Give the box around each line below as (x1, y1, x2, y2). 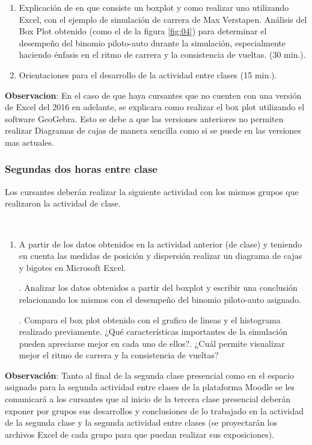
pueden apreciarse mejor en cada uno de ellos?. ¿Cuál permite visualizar (19, 337, 285, 349)
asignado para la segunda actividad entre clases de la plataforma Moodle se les (5, 381, 295, 393)
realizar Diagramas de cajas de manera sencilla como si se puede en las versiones (5, 124, 301, 137)
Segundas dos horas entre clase (5, 161, 158, 176)
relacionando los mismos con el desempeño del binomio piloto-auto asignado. (19, 293, 301, 305)
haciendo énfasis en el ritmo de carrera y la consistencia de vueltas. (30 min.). (19, 48, 306, 61)
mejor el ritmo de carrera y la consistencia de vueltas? (19, 349, 219, 361)
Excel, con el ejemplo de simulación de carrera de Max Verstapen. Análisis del (19, 13, 307, 25)
